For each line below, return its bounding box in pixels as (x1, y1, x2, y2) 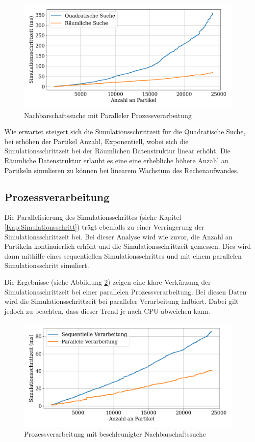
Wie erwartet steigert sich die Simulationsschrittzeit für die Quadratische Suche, (4, 126, 246, 137)
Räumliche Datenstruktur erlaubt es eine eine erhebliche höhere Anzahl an (4, 155, 229, 165)
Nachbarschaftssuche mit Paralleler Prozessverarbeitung (24, 110, 192, 120)
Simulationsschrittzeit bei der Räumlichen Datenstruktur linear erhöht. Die (4, 146, 230, 156)
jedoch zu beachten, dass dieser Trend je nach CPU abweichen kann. (4, 305, 210, 316)
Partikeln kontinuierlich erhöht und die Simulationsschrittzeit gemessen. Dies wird (4, 241, 251, 251)
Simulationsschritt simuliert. (4, 260, 89, 270)
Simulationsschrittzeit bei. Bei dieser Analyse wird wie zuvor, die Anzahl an (4, 231, 233, 241)
